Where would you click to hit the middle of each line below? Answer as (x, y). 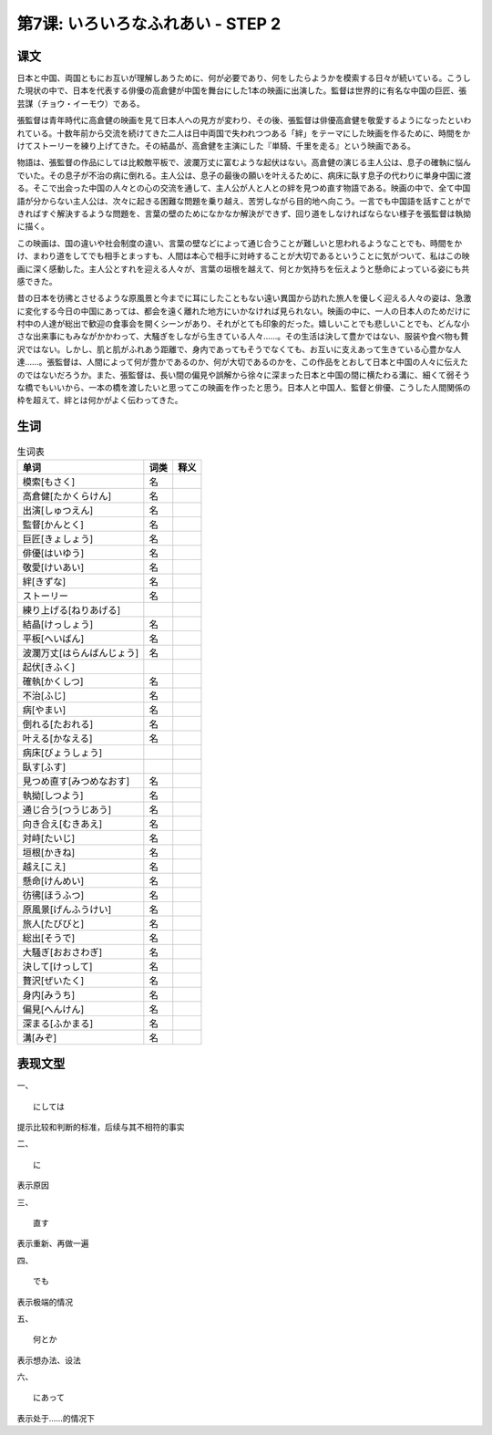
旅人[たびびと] (53, 923)
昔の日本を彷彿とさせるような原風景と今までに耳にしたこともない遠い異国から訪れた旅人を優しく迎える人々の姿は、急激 (244, 298)
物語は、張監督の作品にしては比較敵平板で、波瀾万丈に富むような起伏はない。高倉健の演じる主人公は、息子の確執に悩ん (244, 162)
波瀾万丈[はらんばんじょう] (81, 652)
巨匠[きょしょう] (58, 538)
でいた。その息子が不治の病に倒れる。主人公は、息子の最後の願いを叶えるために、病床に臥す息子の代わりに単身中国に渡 (244, 175)
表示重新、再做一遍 (53, 1243)
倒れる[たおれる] (58, 723)
